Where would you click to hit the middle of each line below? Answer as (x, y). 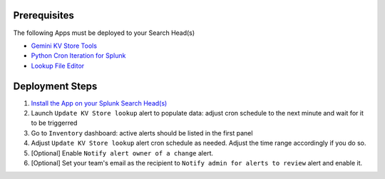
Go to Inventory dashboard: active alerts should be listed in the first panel (142, 133)
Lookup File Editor (58, 66)
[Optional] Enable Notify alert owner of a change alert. (122, 153)
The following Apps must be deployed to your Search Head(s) (104, 33)
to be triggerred (54, 123)
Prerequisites (43, 15)
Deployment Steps (55, 86)
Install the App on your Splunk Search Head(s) (99, 103)
